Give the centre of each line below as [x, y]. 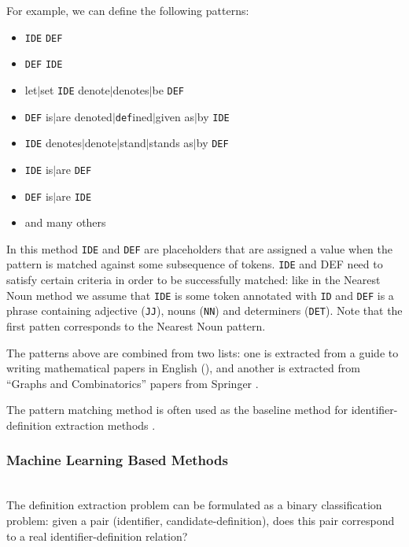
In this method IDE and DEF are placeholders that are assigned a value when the [199, 248]
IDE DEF [44, 38]
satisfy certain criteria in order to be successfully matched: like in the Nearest [193, 280]
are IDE [74, 196]
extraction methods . [105, 425]
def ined [134, 116]
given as [175, 116]
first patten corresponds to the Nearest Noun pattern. [136, 326]
